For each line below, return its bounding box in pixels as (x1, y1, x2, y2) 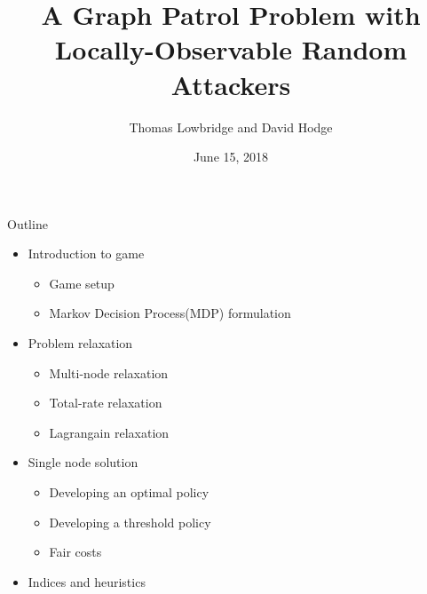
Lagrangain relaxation (49, 423, 170, 441)
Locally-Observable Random (54, 31, 407, 67)
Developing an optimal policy (49, 483, 210, 502)
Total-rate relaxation (49, 393, 162, 412)
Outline (7, 214, 48, 233)
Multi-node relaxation (49, 363, 169, 382)
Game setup (49, 273, 115, 292)
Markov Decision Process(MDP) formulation (49, 304, 291, 322)
